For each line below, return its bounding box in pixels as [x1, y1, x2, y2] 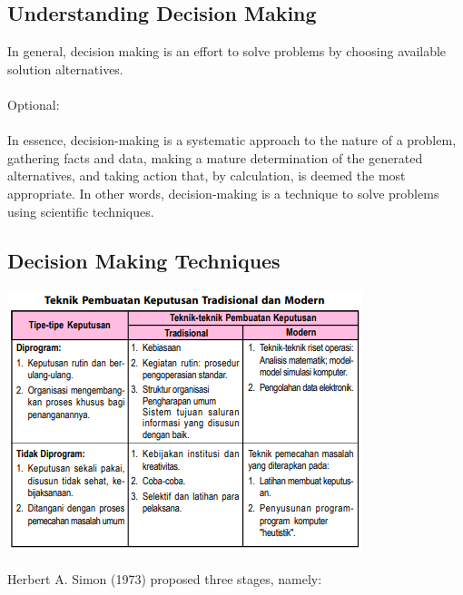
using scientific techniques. [7, 201, 154, 220]
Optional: [7, 94, 60, 113]
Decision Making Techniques [7, 246, 281, 274]
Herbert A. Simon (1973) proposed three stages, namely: [7, 569, 322, 588]
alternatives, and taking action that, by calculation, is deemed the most [7, 166, 406, 185]
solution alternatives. [7, 59, 123, 78]
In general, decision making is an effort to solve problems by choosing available [7, 42, 447, 61]
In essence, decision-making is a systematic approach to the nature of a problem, [7, 131, 457, 150]
